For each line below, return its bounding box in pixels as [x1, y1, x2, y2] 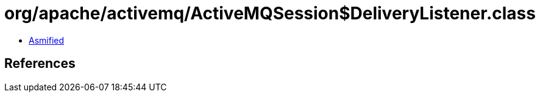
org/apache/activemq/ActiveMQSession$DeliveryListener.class [4, 3, 536, 24]
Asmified [29, 35, 65, 45]
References [4, 56, 76, 72]
